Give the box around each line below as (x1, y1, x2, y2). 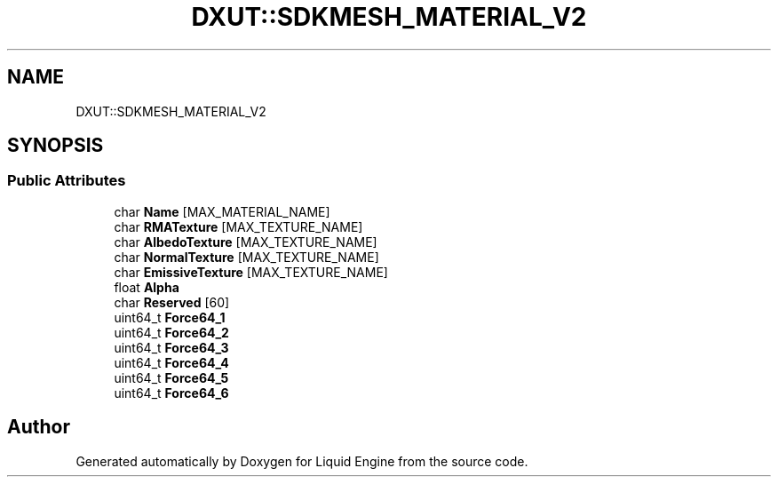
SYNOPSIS (7, 134, 104, 157)
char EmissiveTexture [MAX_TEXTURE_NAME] (114, 264, 388, 280)
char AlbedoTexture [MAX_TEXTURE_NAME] (114, 234, 377, 250)
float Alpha (114, 279, 179, 295)
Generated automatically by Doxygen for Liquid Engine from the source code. (75, 453, 528, 469)
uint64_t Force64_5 (114, 369, 229, 385)
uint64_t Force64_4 (114, 354, 229, 370)
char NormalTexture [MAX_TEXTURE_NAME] (114, 249, 379, 265)
